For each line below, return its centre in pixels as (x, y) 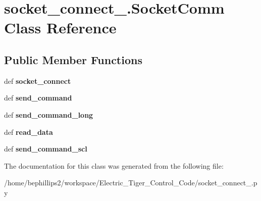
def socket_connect (38, 81)
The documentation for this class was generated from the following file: (114, 165)
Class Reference (60, 28)
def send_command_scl (46, 149)
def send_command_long (49, 114)
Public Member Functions (73, 59)
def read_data (29, 132)
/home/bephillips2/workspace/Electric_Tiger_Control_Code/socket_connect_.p (131, 183)
